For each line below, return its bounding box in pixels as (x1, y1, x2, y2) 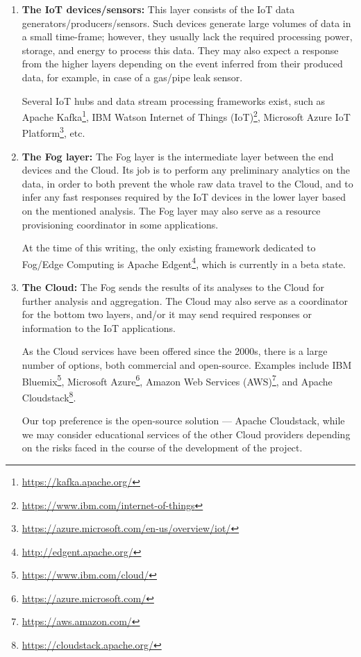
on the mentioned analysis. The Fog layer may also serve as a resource (22, 203, 321, 218)
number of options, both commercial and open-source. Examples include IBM (22, 358, 352, 372)
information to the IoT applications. (22, 320, 176, 335)
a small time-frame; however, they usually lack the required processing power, (22, 29, 353, 44)
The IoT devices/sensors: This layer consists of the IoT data (22, 2, 295, 16)
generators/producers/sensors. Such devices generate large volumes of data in (22, 15, 351, 30)
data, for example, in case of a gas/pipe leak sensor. (22, 69, 243, 84)
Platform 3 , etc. (22, 124, 85, 140)
